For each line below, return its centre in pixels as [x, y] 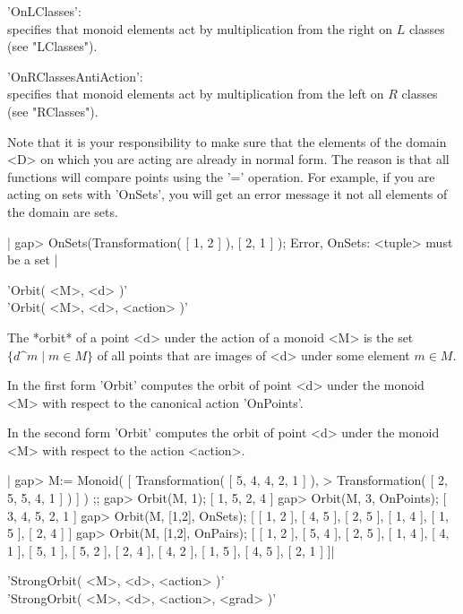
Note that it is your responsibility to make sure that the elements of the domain [227, 141]
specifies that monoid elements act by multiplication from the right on [200, 28]
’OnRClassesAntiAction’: [75, 76]
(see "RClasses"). [53, 111]
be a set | [33, 259]
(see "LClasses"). [52, 46]
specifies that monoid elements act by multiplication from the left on [196, 94]
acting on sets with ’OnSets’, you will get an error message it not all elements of [227, 194]
